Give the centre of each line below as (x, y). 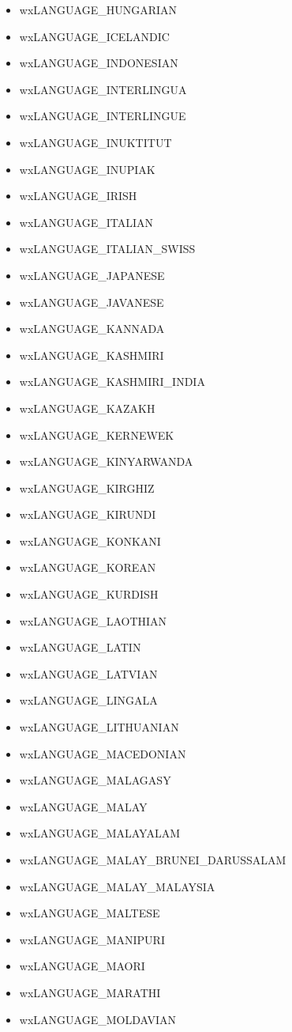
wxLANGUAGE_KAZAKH (87, 408)
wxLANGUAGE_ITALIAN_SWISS (107, 249)
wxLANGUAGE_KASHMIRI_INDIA (112, 382)
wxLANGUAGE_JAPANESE (92, 275)
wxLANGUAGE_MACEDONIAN (103, 753)
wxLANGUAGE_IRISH (78, 196)
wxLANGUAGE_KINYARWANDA (106, 461)
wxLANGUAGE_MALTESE (90, 913)
